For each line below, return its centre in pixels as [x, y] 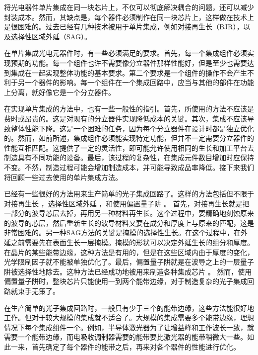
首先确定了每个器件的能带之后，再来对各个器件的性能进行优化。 [136, 347]
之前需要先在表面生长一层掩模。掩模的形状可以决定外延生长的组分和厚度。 [132, 242]
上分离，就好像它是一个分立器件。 [60, 92]
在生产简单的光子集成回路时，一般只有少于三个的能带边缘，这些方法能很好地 [129, 308]
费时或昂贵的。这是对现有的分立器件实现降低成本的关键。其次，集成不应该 [126, 118]
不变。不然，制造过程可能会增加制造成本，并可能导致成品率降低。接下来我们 [129, 167]
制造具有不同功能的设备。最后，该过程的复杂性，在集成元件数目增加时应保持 [129, 157]
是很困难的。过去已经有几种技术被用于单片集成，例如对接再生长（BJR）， [124, 27]
